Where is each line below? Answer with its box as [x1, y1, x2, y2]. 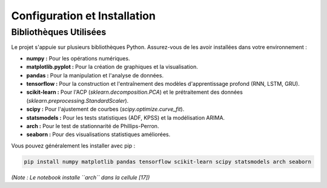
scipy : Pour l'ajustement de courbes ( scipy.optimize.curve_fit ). [26, 106, 185, 113]
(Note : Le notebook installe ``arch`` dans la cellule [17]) [11, 173, 150, 181]
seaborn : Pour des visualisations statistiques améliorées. [26, 131, 171, 138]
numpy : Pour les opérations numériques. [26, 54, 130, 62]
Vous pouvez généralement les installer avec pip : [11, 142, 136, 149]
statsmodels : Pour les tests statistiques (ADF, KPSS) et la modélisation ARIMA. [26, 114, 225, 121]
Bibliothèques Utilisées [11, 27, 107, 37]
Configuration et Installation [11, 9, 156, 22]
